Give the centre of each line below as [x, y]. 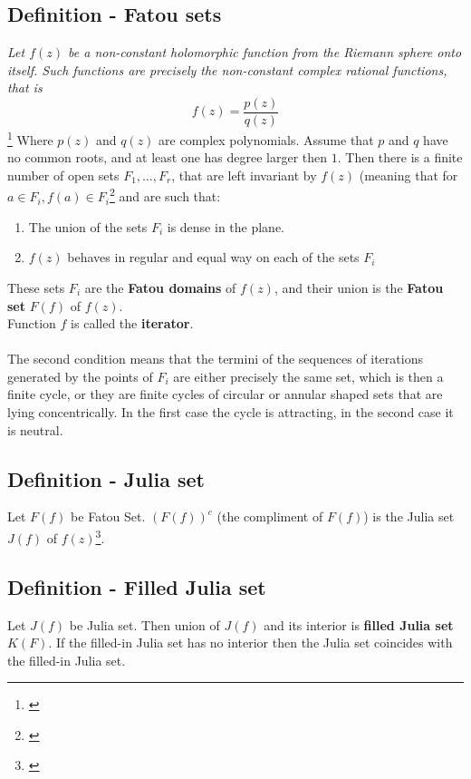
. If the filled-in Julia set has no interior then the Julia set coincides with [250, 643]
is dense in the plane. [226, 226]
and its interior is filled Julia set [359, 624]
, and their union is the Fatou [359, 287]
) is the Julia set [409, 516]
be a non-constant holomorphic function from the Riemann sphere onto [265, 52]
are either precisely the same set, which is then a [308, 376]
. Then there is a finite [400, 157]
